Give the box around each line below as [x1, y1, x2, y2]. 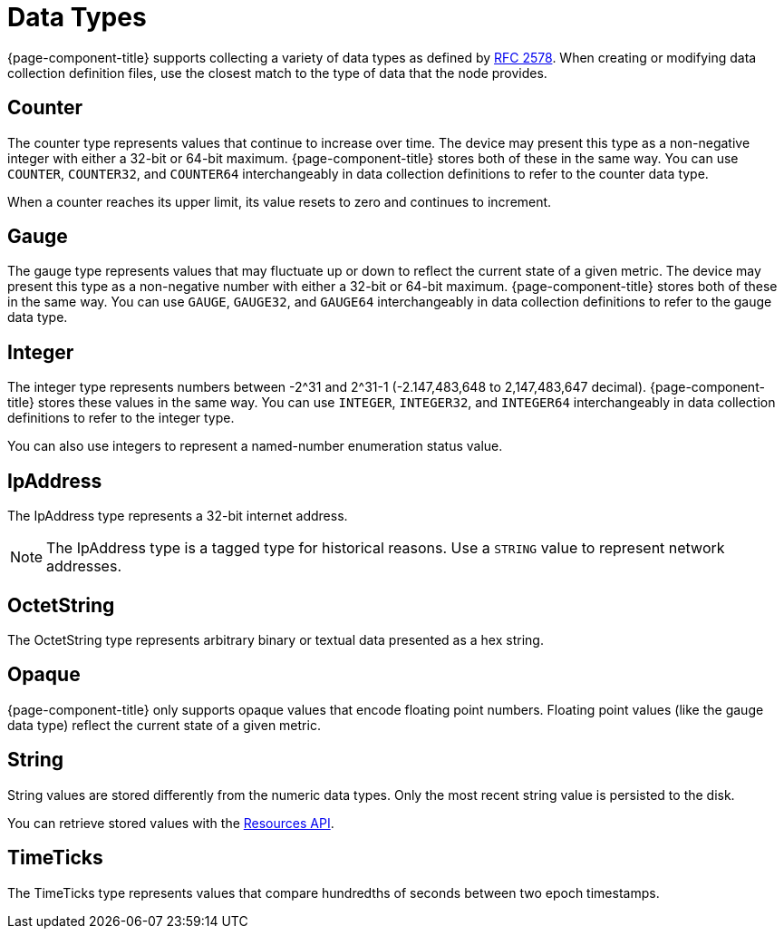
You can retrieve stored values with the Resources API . [7, 814, 334, 831]
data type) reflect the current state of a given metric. [7, 717, 321, 733]
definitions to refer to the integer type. [7, 410, 235, 426]
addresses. [46, 557, 121, 576]
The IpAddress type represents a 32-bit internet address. [7, 508, 348, 524]
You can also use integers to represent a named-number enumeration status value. [7, 438, 503, 454]
